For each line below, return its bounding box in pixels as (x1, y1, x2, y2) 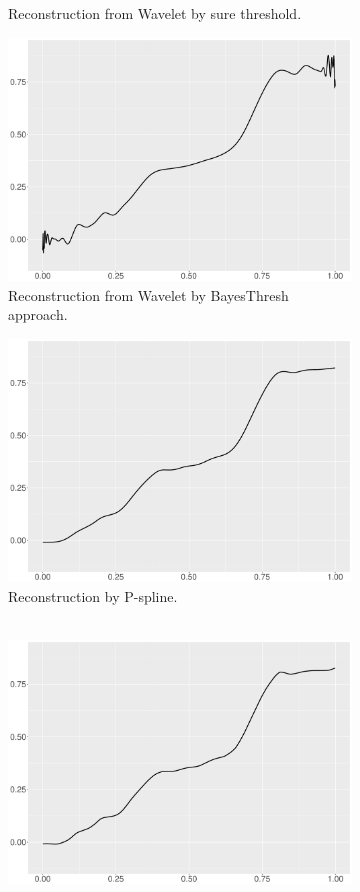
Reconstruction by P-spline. (8, 585, 178, 606)
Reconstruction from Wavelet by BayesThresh (8, 284, 289, 305)
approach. (8, 304, 68, 325)
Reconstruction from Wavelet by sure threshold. (8, 3, 302, 23)
